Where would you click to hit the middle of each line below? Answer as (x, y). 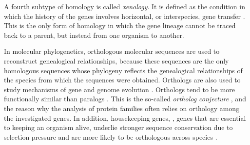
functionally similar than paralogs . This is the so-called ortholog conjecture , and (125, 99)
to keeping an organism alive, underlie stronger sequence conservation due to (118, 127)
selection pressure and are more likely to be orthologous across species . (111, 137)
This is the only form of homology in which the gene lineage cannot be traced (120, 25)
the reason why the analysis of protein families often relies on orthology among (122, 108)
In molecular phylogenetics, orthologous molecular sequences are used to (112, 51)
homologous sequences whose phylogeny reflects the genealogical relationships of (123, 70)
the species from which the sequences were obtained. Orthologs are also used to (122, 80)
